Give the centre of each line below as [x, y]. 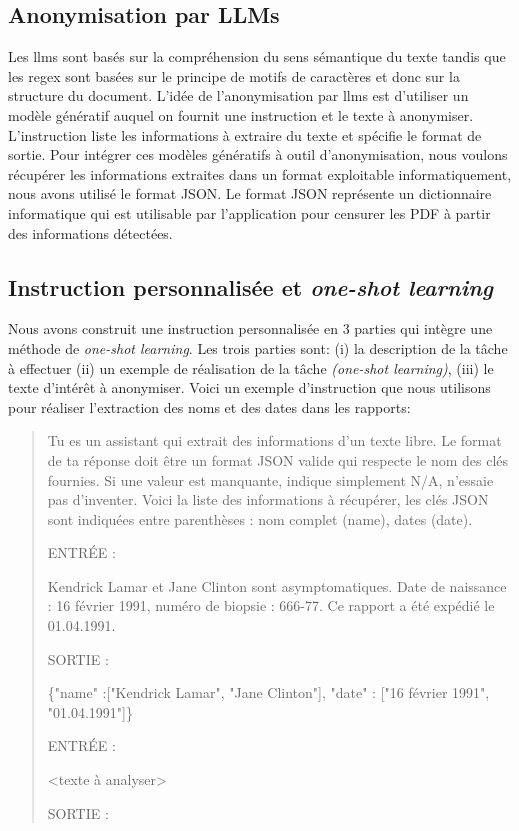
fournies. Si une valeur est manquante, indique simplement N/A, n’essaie [270, 479]
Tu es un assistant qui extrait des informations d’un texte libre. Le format [274, 440]
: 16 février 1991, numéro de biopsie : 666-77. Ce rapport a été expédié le [271, 605]
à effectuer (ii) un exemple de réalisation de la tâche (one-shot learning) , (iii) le [251, 367]
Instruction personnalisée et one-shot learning [250, 286]
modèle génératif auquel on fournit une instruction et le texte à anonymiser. [241, 114]
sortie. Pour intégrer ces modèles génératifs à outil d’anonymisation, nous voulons [258, 154]
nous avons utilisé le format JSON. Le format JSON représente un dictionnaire [250, 193]
